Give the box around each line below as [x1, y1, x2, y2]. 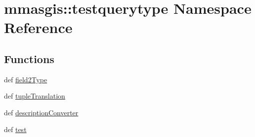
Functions [4, 51, 54, 66]
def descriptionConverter [4, 107, 79, 117]
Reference [4, 17, 73, 37]
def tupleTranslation [4, 91, 65, 101]
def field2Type [4, 74, 47, 84]
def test [4, 124, 27, 134]
